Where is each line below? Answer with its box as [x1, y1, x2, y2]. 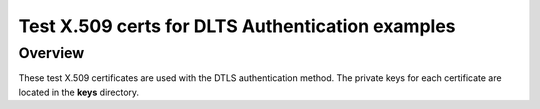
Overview [18, 44, 85, 62]
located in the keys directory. [18, 86, 140, 98]
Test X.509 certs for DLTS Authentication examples [18, 15, 456, 37]
